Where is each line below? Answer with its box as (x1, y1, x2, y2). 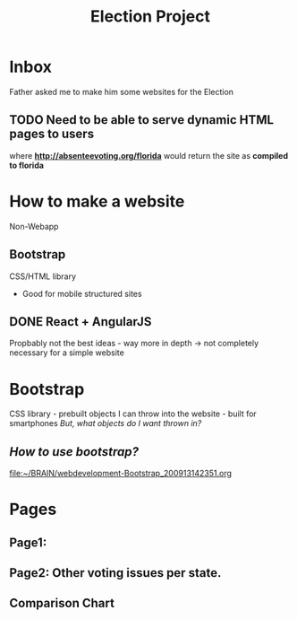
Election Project (90, 6, 210, 27)
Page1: (9, 535, 47, 550)
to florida (9, 160, 45, 170)
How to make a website (9, 191, 185, 212)
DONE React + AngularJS (9, 314, 152, 329)
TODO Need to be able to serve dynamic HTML (9, 112, 275, 127)
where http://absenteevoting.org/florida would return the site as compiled (9, 150, 289, 161)
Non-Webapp (9, 221, 59, 231)
